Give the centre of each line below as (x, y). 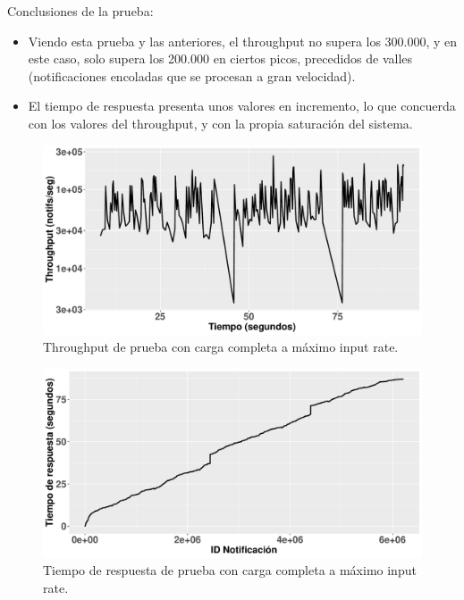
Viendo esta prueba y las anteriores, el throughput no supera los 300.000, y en (243, 41)
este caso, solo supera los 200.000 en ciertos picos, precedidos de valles (220, 58)
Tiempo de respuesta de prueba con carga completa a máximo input (230, 570)
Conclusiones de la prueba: (80, 11)
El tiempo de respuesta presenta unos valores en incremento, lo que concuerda (242, 106)
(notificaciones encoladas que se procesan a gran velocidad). (192, 75)
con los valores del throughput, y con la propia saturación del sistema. (220, 123)
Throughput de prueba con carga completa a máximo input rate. (221, 347)
